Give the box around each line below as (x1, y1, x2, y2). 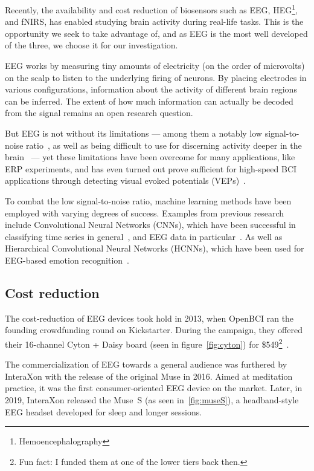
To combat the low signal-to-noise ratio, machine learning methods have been (5, 194, 292, 207)
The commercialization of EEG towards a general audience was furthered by (5, 358, 287, 371)
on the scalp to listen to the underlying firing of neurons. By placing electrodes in (5, 71, 307, 83)
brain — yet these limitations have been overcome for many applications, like (5, 151, 295, 163)
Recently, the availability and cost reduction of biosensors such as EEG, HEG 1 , (5, 2, 298, 16)
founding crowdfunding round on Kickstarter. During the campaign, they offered (5, 323, 303, 336)
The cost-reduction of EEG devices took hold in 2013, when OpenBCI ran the (5, 311, 294, 324)
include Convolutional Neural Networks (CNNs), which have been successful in (5, 218, 296, 231)
